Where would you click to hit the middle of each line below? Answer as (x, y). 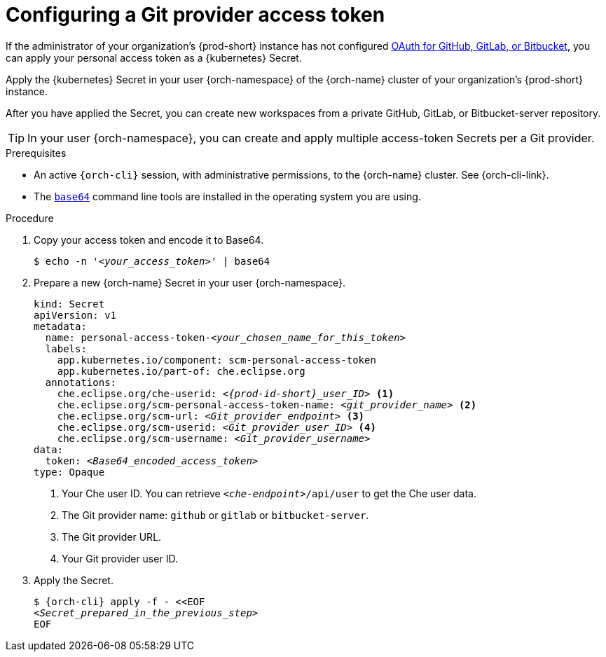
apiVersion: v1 (75, 315)
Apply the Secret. (74, 580)
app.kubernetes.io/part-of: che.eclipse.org (181, 371)
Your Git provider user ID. (120, 558)
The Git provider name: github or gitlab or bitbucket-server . (215, 515)
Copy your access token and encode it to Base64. (149, 240)
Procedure (30, 218)
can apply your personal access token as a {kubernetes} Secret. (154, 57)
